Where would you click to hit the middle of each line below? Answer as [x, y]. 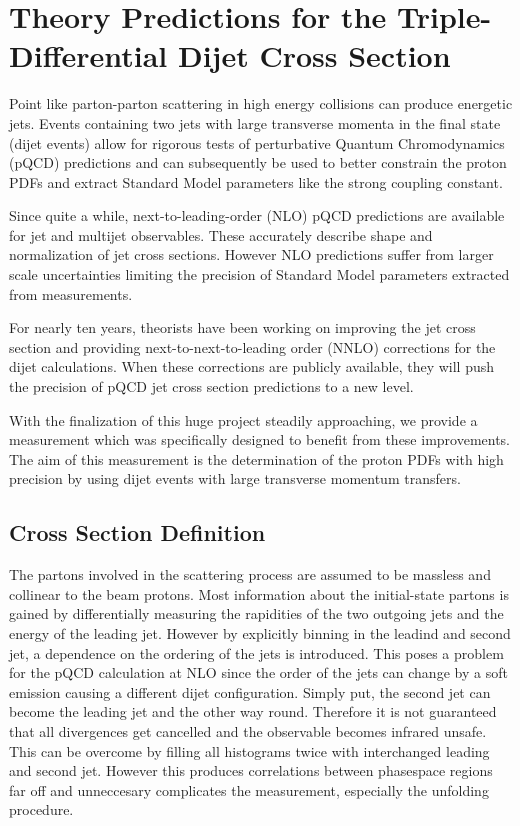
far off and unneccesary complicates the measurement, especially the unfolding [249, 789]
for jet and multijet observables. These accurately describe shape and [221, 234]
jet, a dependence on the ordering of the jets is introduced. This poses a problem [256, 652]
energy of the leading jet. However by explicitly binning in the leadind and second [260, 632]
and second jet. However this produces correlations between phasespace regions [251, 770]
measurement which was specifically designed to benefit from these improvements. [260, 439]
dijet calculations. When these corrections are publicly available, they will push [251, 366]
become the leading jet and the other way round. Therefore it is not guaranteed [253, 711]
